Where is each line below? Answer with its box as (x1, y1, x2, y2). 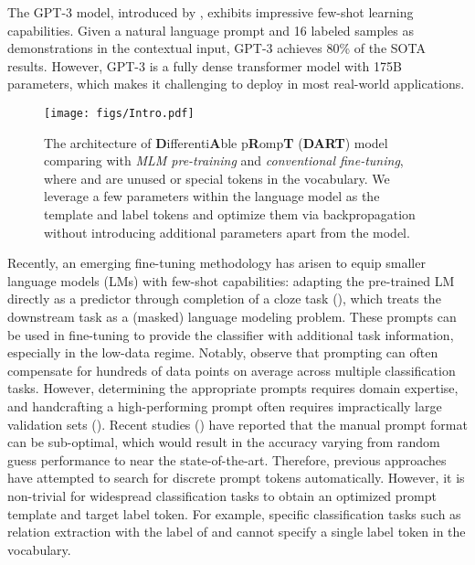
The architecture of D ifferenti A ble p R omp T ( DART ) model (44, 133, 388, 152)
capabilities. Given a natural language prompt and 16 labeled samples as (7, 20, 415, 39)
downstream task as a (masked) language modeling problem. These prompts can (7, 306, 457, 325)
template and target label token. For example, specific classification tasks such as (7, 504, 461, 523)
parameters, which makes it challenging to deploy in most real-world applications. (7, 74, 465, 93)
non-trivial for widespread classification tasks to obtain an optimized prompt (7, 485, 437, 505)
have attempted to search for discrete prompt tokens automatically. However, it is (7, 468, 465, 487)
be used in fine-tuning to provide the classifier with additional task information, (7, 325, 454, 344)
